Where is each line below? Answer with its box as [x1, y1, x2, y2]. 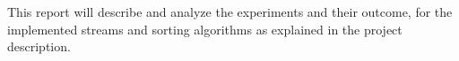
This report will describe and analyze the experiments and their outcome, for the [7, 3, 453, 20]
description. [7, 37, 71, 56]
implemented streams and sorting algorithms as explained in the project [7, 19, 403, 38]
